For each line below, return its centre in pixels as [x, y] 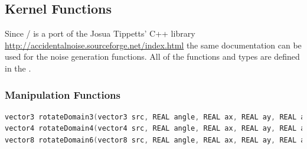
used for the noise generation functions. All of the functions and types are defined [152, 56]
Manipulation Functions [63, 94]
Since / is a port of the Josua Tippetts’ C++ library [100, 33]
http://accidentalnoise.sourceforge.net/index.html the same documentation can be [153, 45]
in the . [18, 68]
